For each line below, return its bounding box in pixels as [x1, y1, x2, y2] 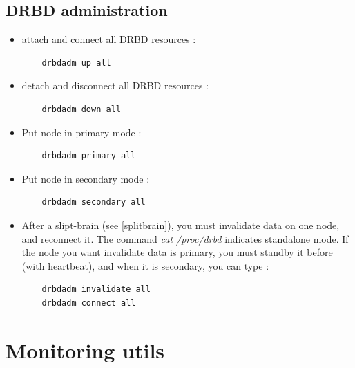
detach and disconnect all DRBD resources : [21, 78, 209, 93]
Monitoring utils [6, 335, 165, 364]
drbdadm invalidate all [41, 284, 151, 295]
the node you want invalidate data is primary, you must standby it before [21, 245, 333, 259]
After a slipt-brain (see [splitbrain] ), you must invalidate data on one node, [21, 217, 340, 232]
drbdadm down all [41, 104, 121, 114]
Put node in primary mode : [21, 125, 142, 139]
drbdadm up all [41, 57, 111, 68]
